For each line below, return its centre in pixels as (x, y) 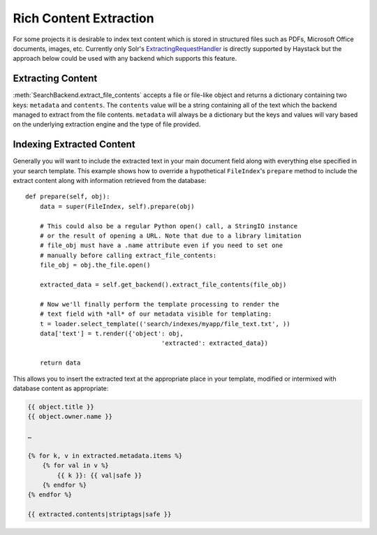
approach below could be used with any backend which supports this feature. (125, 59)
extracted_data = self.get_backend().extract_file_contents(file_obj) (163, 285)
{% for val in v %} (76, 466)
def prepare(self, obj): (68, 197)
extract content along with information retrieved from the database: (110, 181)
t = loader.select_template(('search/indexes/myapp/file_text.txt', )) (165, 324)
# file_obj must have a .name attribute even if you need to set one (161, 245)
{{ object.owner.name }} (70, 417)
